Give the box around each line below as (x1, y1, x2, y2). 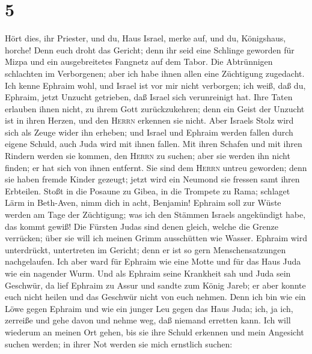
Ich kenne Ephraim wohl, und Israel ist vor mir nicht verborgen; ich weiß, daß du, (5, 79, 306, 91)
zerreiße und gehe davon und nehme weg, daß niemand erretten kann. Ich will (5, 314, 291, 326)
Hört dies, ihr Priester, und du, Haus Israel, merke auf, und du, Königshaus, (5, 32, 286, 44)
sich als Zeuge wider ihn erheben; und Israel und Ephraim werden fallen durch (5, 125, 293, 138)
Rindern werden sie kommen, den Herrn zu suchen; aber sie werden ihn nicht (5, 149, 290, 162)
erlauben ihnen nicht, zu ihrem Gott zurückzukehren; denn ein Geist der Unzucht (5, 102, 305, 115)
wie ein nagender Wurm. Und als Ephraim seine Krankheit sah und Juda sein (5, 267, 291, 279)
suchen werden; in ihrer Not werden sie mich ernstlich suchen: (5, 337, 233, 350)
